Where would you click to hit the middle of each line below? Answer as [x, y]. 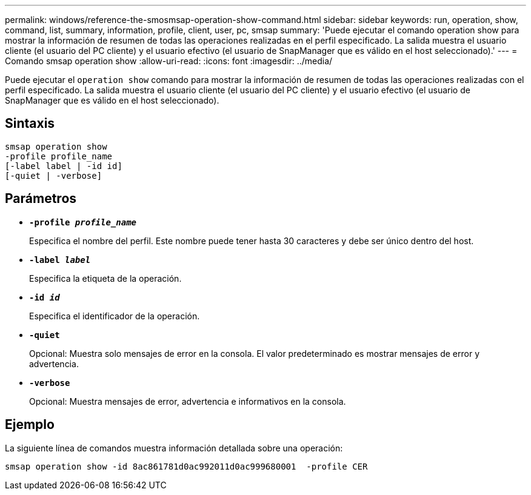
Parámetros [41, 199]
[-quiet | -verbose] [54, 175]
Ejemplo [30, 425]
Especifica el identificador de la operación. [115, 316]
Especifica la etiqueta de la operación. [105, 278]
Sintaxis [30, 124]
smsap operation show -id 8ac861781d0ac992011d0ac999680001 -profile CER [186, 466]
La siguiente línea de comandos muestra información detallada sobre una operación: [174, 448]
